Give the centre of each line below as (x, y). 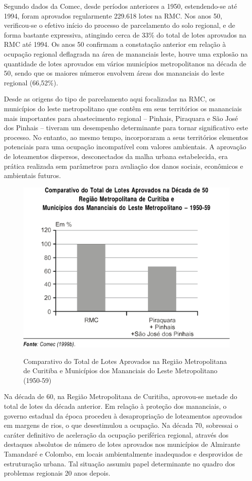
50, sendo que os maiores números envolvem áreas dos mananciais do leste (114, 73)
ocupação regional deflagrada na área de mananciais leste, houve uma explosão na (126, 53)
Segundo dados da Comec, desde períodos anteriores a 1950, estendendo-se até (121, 6)
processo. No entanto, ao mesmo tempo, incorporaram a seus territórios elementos (126, 137)
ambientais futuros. (33, 175)
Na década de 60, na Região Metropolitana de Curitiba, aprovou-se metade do (121, 396)
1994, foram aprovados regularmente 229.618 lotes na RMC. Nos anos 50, (113, 15)
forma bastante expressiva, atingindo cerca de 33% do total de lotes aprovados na (125, 34)
